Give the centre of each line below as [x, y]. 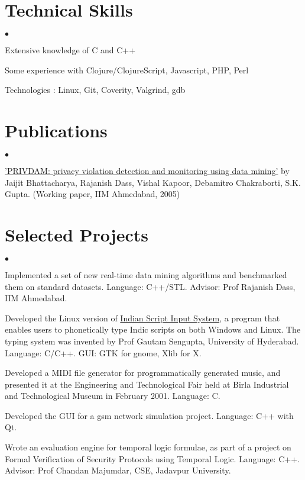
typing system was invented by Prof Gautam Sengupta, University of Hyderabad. [152, 341]
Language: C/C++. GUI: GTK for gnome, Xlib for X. [103, 352]
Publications [56, 131]
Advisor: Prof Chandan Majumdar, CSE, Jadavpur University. [118, 470]
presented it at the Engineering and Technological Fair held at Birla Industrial [147, 384]
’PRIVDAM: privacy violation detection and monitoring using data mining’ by [147, 171]
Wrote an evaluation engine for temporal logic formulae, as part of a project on [148, 447]
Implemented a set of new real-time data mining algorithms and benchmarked [146, 274]
